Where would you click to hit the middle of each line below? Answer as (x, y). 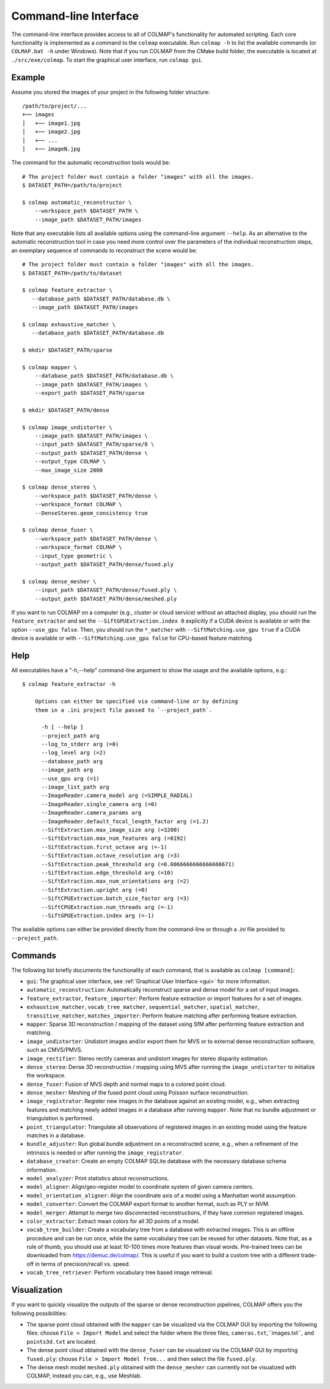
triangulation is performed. (60, 1118)
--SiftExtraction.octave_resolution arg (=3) (111, 856)
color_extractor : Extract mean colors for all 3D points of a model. (113, 1221)
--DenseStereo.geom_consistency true (91, 513)
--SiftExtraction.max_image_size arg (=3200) (111, 830)
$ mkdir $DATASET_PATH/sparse (68, 350)
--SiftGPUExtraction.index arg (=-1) (98, 915)
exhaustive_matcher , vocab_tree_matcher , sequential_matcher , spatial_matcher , (143, 1007)
